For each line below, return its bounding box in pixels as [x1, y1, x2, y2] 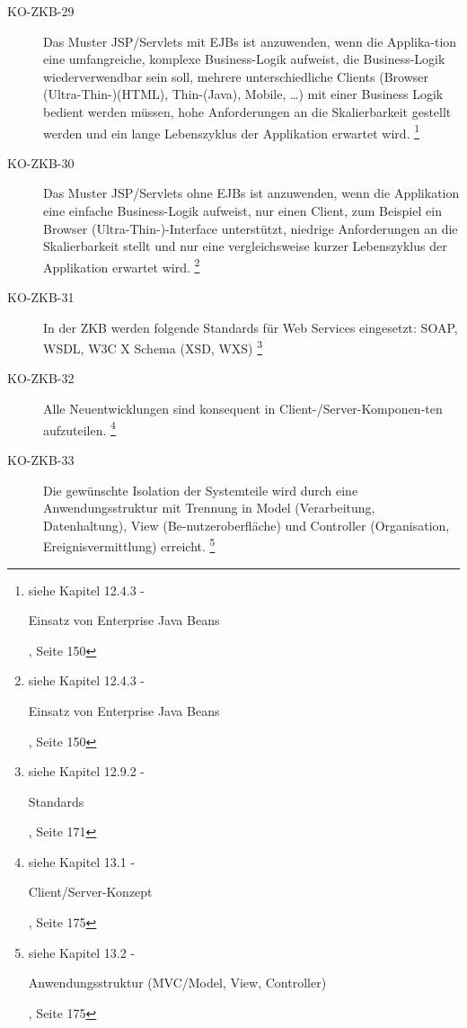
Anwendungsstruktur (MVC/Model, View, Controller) [28, 973, 327, 992]
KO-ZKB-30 [7, 153, 75, 172]
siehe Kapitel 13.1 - [28, 852, 136, 871]
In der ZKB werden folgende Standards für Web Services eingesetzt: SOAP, [43, 317, 458, 336]
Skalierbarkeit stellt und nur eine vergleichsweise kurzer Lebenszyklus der [43, 237, 447, 255]
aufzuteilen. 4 [43, 417, 116, 439]
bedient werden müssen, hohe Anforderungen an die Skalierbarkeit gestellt [43, 102, 452, 121]
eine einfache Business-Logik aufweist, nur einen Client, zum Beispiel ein [43, 201, 442, 219]
